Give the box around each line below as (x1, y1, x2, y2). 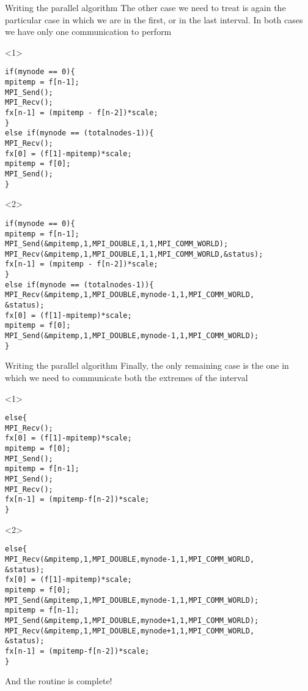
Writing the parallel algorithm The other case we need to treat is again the (5, 1, 286, 13)
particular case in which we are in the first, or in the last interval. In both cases (5, 13, 303, 26)
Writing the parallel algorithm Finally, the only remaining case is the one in (5, 359, 289, 372)
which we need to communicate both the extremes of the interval (5, 371, 248, 383)
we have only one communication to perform (5, 25, 172, 38)
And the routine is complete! (5, 674, 112, 687)
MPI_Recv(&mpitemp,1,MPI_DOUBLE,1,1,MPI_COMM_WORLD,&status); (5, 249, 263, 259)
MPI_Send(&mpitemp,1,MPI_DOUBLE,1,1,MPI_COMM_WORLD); (5, 240, 229, 249)
